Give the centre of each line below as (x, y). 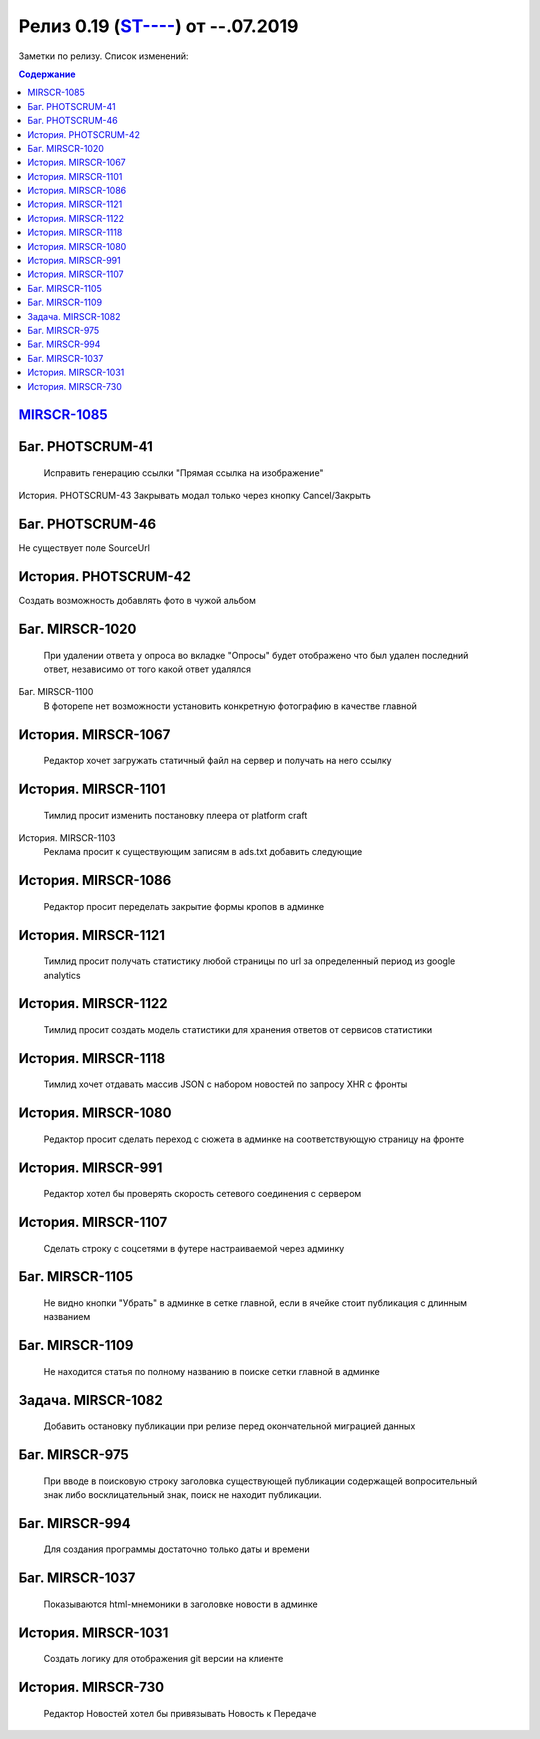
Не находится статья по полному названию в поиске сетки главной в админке (211, 1371)
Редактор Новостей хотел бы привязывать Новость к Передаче (180, 1713)
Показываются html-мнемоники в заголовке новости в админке (181, 1604)
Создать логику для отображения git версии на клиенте (163, 1659)
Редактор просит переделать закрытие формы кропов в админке (184, 906)
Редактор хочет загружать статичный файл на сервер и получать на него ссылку (217, 761)
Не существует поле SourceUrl (84, 548)
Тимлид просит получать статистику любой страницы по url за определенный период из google (249, 961)
